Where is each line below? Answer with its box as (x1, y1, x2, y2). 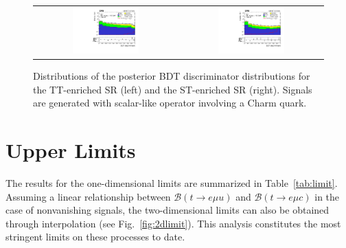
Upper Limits (5, 135, 136, 164)
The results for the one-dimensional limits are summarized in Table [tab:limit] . (5, 175, 338, 190)
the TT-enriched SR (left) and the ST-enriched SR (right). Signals (33, 82, 312, 96)
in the (314, 189, 340, 203)
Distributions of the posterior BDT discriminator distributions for (33, 69, 310, 82)
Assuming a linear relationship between (5, 189, 171, 203)
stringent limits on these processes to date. (5, 229, 185, 244)
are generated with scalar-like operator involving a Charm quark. (33, 95, 307, 110)
